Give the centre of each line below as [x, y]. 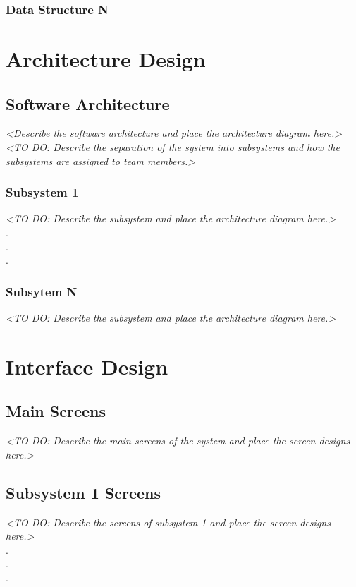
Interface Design [87, 366]
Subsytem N [42, 291]
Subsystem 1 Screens [83, 492]
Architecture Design [106, 59]
